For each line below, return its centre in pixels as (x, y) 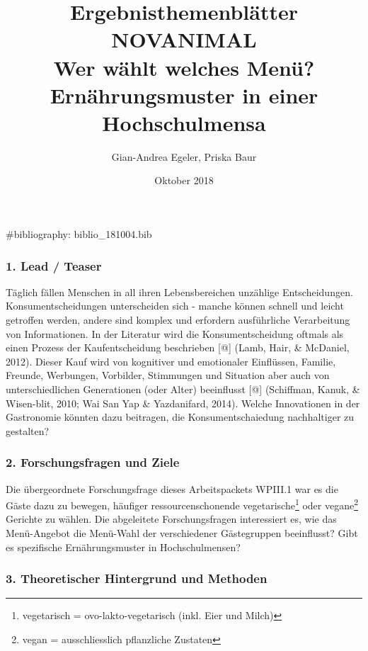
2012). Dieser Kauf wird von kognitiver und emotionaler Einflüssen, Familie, (171, 361)
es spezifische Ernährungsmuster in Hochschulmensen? (123, 547)
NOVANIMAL (184, 39)
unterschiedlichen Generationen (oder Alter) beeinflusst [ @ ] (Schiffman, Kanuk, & (183, 389)
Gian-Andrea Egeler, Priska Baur (184, 156)
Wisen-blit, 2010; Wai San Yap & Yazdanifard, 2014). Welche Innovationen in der (183, 403)
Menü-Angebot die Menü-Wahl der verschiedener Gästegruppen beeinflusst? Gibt (182, 533)
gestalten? (28, 430)
